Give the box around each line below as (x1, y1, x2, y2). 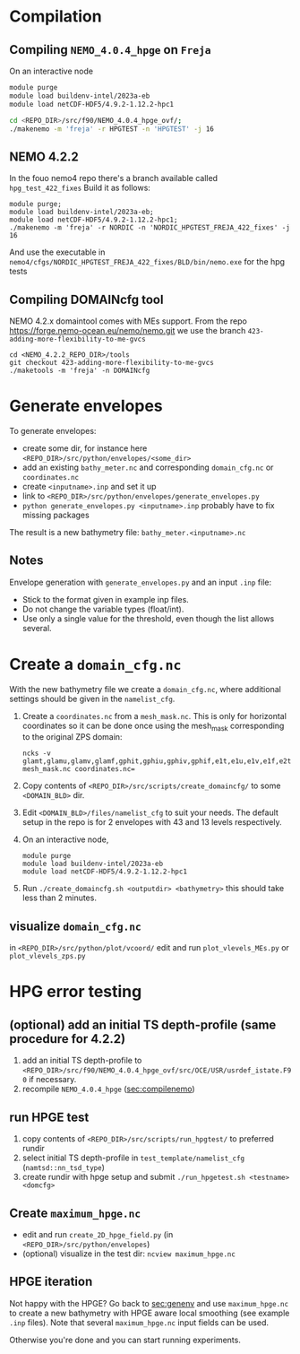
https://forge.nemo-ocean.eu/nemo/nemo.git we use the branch (9, 325, 246, 335)
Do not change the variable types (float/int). (21, 603, 184, 614)
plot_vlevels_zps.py (9, 952, 87, 961)
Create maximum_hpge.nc (9, 1205, 141, 1220)
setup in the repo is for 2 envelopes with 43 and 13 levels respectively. (21, 817, 282, 828)
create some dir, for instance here (21, 442, 148, 454)
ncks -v (21, 749, 51, 759)
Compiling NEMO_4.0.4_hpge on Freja (9, 42, 211, 57)
